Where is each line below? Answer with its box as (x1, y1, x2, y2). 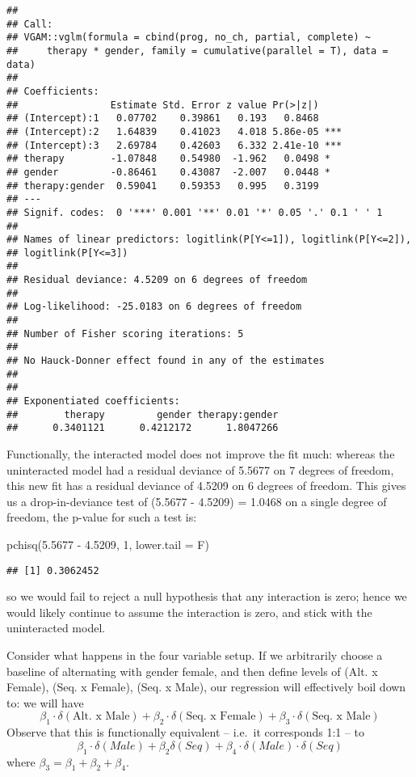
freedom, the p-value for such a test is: (6, 509, 197, 526)
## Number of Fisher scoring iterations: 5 (6, 327, 244, 340)
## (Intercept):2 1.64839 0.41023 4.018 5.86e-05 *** (6, 125, 342, 137)
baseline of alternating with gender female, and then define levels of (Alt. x (6, 662, 378, 679)
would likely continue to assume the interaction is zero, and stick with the (6, 603, 372, 620)
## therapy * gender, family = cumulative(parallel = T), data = (6, 44, 389, 57)
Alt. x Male (73, 711, 130, 723)
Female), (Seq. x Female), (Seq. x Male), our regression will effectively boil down (6, 678, 406, 695)
